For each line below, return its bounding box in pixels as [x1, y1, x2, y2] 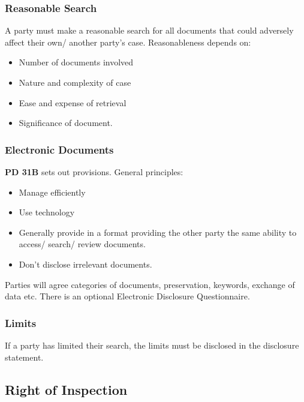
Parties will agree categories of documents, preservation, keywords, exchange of [5, 278, 295, 290]
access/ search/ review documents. [19, 238, 146, 250]
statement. [5, 350, 44, 363]
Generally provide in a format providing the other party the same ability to [19, 226, 297, 238]
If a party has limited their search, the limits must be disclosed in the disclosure [5, 338, 299, 351]
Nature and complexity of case [19, 76, 131, 88]
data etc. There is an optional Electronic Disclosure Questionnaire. [5, 290, 250, 302]
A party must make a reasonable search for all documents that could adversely [5, 24, 294, 37]
